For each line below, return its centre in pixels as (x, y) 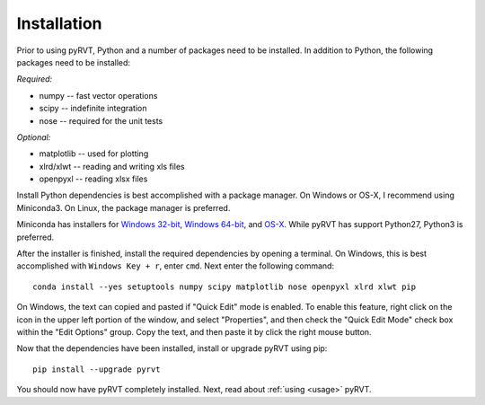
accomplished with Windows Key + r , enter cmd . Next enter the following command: (176, 266)
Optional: (34, 137)
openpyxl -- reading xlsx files (93, 179)
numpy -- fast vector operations (98, 95)
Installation (59, 23)
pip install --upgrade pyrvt (97, 369)
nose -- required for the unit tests (101, 120)
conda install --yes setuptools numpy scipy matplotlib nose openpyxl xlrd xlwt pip (225, 286)
